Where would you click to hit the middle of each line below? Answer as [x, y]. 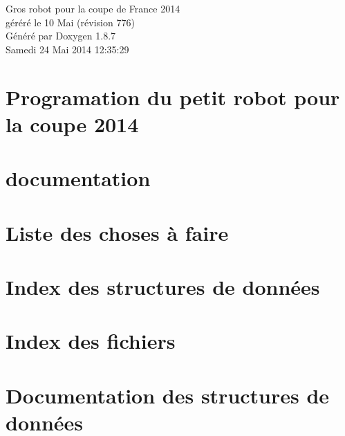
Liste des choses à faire [117, 232]
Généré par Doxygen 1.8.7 [61, 36]
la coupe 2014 [72, 124]
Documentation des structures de [168, 395]
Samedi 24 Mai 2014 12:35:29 [67, 49]
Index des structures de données [163, 286]
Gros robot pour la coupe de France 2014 [93, 8]
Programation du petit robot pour [173, 97]
